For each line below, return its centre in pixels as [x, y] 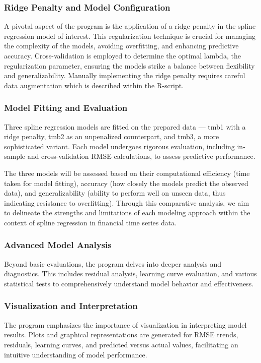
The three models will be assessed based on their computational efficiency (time [127, 173]
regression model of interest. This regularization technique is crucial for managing [130, 36]
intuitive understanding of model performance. [76, 354]
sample [15, 156]
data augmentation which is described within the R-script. [94, 85]
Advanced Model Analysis [58, 245]
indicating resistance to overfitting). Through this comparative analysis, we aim [127, 202]
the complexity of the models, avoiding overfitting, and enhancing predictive [121, 46]
